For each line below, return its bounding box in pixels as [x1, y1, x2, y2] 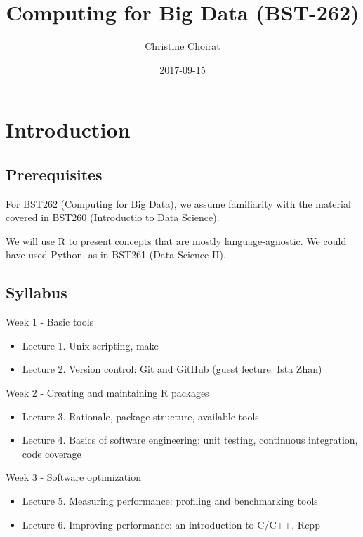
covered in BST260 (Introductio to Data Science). [6, 210, 220, 225]
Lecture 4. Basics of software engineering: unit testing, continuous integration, [22, 432, 358, 447]
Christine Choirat [145, 39, 220, 53]
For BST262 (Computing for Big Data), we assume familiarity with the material [6, 196, 351, 211]
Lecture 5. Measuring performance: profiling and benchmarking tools [22, 493, 318, 508]
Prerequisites [6, 163, 103, 185]
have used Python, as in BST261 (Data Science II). [6, 247, 226, 262]
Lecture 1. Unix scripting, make [22, 338, 159, 352]
